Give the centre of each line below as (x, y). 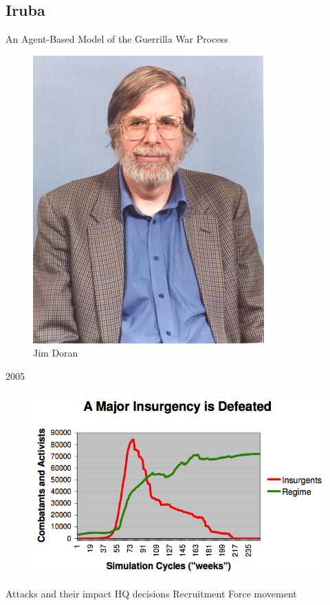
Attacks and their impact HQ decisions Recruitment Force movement (151, 594)
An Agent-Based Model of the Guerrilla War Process (117, 39)
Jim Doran (56, 353)
